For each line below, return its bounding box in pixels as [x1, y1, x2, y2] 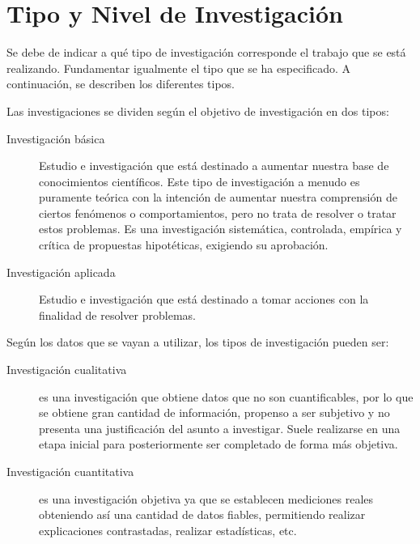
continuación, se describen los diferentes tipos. [6, 75, 235, 92]
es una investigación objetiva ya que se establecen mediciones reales [39, 490, 374, 507]
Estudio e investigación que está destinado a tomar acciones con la [39, 291, 369, 308]
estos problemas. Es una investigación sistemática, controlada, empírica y [39, 220, 402, 237]
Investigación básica [6, 130, 105, 147]
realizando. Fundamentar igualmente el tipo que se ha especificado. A [6, 59, 351, 76]
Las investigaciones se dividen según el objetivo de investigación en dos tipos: [6, 102, 389, 119]
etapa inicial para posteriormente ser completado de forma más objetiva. [39, 436, 398, 453]
